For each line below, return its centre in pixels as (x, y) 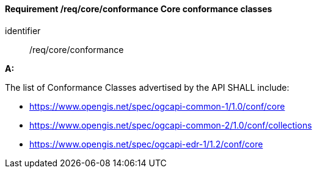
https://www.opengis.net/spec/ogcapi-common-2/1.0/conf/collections (171, 125)
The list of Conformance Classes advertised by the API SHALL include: (147, 87)
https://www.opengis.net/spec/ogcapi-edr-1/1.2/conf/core (146, 144)
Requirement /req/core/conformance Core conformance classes (139, 9)
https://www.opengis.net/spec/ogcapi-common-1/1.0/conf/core (157, 106)
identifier (23, 30)
